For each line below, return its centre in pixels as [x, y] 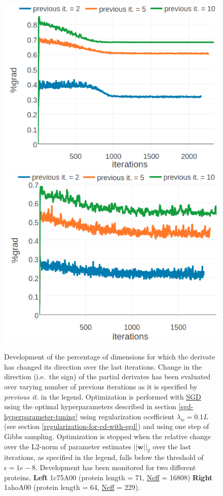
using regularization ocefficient [127, 416]
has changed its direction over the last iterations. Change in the [103, 366]
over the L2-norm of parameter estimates [68, 446]
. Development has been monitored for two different [116, 467]
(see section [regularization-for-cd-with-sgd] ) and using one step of [107, 426]
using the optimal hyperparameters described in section [90, 406]
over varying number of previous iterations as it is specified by [101, 386]
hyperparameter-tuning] [41, 416]
